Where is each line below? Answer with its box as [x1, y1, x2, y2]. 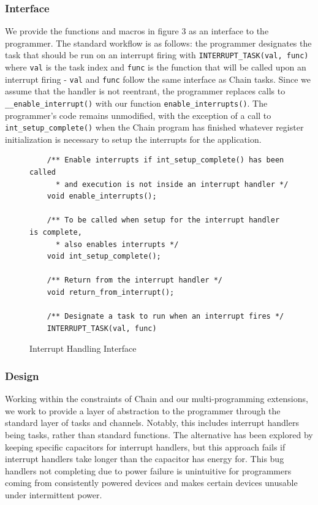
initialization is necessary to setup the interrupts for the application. [5, 132, 262, 145]
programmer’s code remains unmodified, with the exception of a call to [5, 108, 271, 121]
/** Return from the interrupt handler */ [47, 276, 222, 285]
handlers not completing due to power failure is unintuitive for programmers [5, 464, 292, 477]
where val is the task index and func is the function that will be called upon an [5, 61, 306, 74]
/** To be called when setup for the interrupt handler [47, 216, 280, 225]
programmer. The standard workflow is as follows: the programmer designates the [5, 36, 312, 49]
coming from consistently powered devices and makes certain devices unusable [5, 476, 298, 489]
